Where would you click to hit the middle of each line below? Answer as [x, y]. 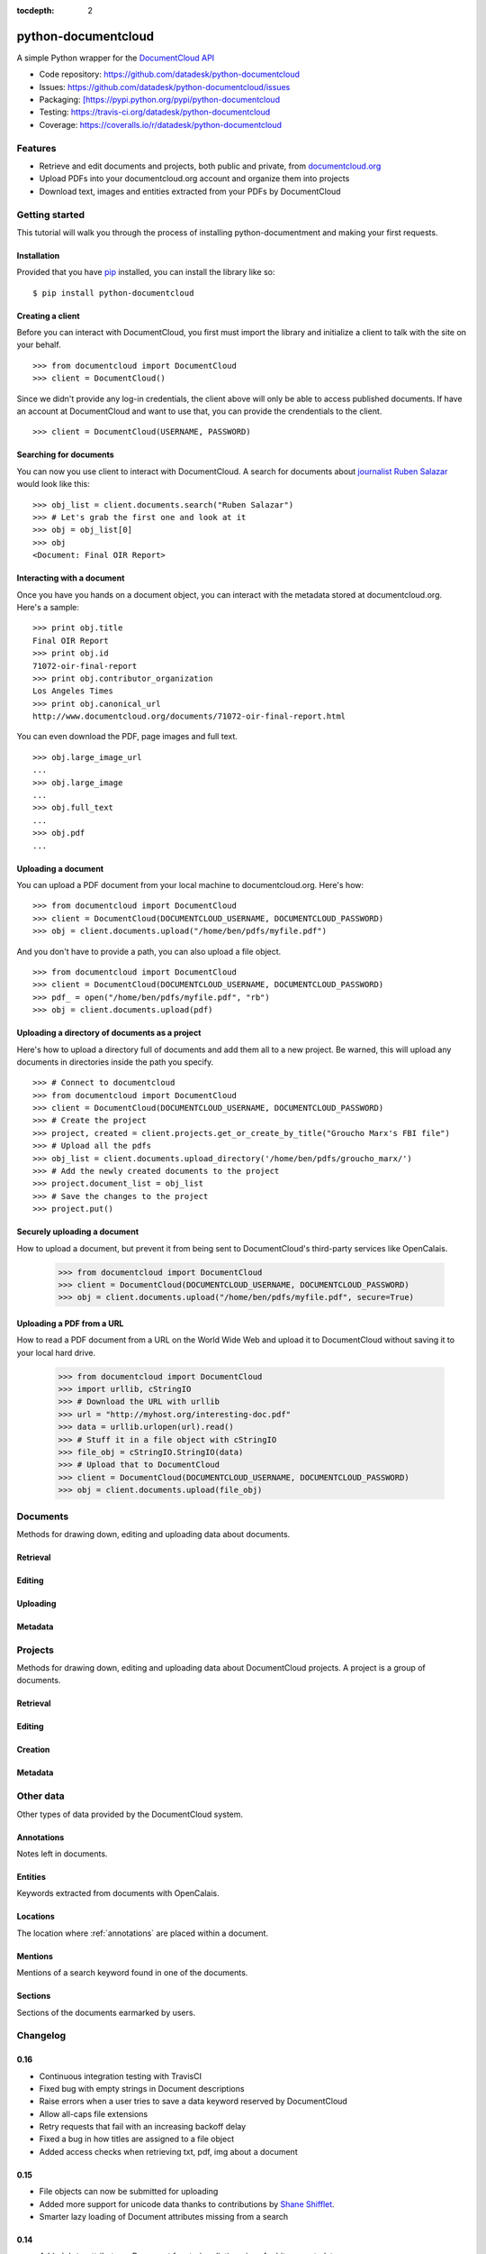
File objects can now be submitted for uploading [129, 2192]
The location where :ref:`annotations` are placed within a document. [143, 1933]
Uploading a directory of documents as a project [109, 1033]
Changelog [41, 2036]
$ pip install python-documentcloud [113, 293]
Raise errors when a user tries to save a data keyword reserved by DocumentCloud [193, 2102]
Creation [33, 1750]
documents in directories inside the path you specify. [115, 1062]
